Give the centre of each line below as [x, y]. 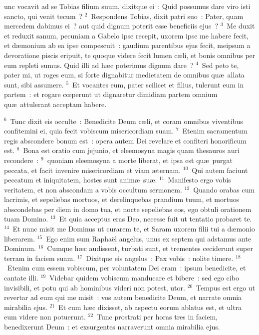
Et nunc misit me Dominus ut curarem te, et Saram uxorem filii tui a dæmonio [134, 229]
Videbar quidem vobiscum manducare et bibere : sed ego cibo [144, 278]
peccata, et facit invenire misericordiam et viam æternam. [93, 170]
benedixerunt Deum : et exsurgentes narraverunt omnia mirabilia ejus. [112, 326]
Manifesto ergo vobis [199, 180]
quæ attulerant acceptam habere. [55, 104]
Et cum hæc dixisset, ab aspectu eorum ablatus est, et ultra [150, 307]
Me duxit [241, 26]
